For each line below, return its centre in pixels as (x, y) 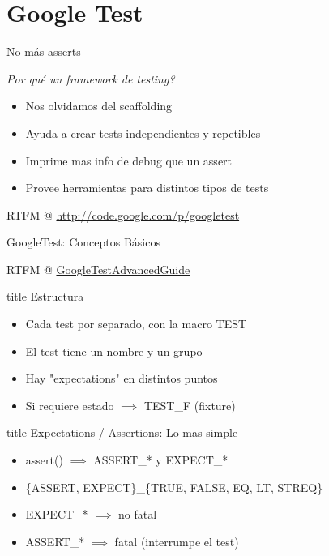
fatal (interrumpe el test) (177, 541)
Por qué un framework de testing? (91, 78)
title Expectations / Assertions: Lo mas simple (122, 432)
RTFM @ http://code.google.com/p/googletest (123, 214)
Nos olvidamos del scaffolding (99, 106)
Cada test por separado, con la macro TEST (136, 324)
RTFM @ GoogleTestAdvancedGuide (98, 269)
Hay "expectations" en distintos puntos (122, 378)
